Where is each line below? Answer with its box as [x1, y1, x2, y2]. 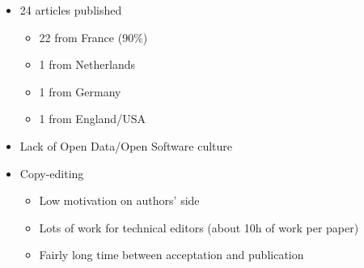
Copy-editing [19, 164, 84, 181]
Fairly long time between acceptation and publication [39, 246, 304, 263]
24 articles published [19, 2, 122, 18]
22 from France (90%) [39, 28, 148, 45]
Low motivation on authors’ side [39, 192, 200, 209]
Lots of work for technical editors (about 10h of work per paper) [39, 219, 359, 236]
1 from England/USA [39, 110, 146, 127]
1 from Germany [39, 83, 121, 100]
